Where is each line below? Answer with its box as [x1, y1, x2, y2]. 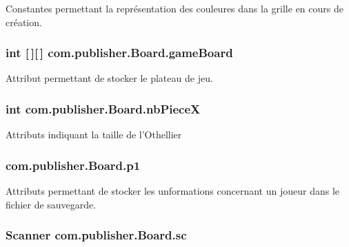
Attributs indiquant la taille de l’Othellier [6, 127, 182, 142]
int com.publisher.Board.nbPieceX [6, 100, 201, 117]
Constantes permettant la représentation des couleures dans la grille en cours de [6, 1, 343, 15]
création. [6, 14, 42, 29]
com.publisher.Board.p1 [6, 156, 141, 173]
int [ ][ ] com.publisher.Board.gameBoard [6, 44, 233, 61]
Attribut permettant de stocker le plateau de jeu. [6, 71, 213, 85]
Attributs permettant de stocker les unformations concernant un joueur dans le [6, 184, 340, 198]
